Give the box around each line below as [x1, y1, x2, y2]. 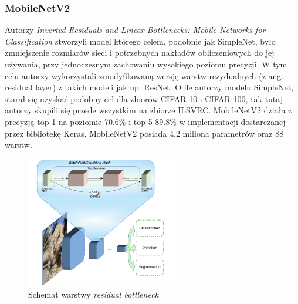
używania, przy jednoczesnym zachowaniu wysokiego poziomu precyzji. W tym [5, 58, 287, 70]
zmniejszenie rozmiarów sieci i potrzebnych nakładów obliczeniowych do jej [5, 46, 275, 59]
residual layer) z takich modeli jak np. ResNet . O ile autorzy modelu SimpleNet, [5, 81, 294, 93]
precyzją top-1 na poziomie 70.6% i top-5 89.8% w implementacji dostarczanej [5, 115, 286, 127]
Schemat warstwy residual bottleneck [28, 288, 159, 300]
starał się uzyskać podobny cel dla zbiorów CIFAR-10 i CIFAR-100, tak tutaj [5, 92, 283, 104]
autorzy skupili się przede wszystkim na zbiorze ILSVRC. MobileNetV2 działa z [5, 104, 292, 116]
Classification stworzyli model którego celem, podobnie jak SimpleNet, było [5, 35, 276, 47]
